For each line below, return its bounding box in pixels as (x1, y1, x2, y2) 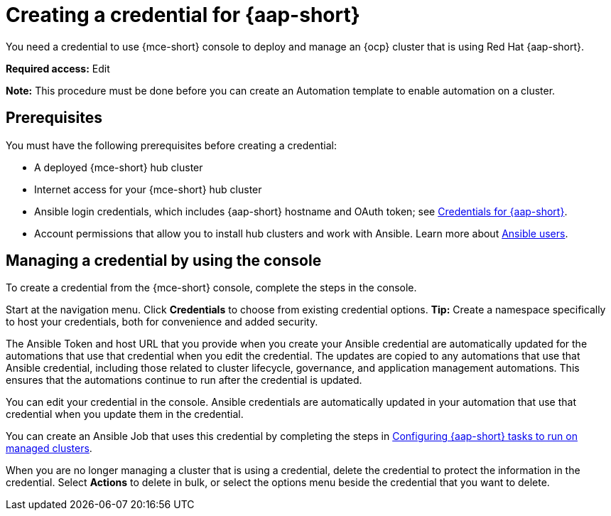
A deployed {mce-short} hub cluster (34, 161, 203, 173)
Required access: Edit (6, 62, 110, 75)
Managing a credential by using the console (6, 252, 322, 270)
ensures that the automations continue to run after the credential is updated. (6, 374, 362, 387)
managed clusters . (6, 442, 92, 455)
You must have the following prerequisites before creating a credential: (6, 139, 337, 151)
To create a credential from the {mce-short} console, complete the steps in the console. (6, 281, 417, 294)
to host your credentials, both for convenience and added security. (6, 316, 318, 328)
